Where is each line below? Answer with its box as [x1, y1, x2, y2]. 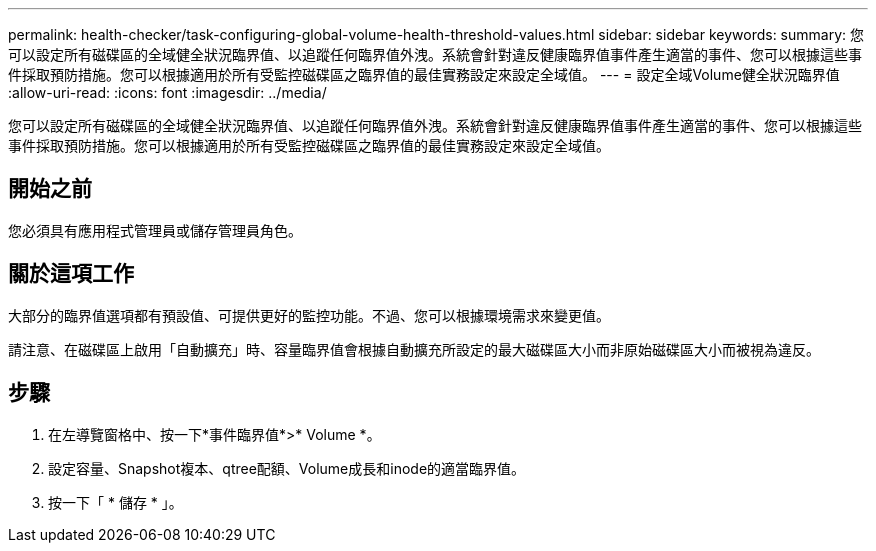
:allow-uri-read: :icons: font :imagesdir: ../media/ [8, 84, 327, 101]
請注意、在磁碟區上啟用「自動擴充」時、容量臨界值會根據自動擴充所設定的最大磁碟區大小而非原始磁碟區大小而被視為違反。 [8, 340, 820, 358]
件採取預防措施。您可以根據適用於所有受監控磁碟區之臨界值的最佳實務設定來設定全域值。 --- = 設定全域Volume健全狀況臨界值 [8, 66, 840, 83]
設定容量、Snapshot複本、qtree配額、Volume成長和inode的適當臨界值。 [48, 459, 526, 477]
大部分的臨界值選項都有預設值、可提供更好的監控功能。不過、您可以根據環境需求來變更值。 [8, 306, 610, 324]
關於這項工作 [8, 261, 134, 287]
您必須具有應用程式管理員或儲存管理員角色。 [8, 221, 302, 239]
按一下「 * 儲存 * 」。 [48, 493, 183, 511]
